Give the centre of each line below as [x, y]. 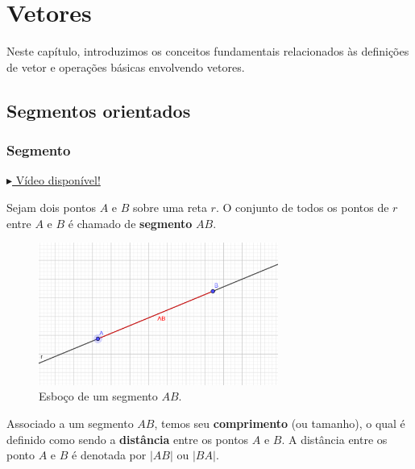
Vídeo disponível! [58, 180]
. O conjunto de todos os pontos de [302, 207]
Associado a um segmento [70, 423]
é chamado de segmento [130, 223]
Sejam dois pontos [51, 207]
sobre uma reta [170, 207]
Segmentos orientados [99, 110]
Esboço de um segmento [98, 396]
